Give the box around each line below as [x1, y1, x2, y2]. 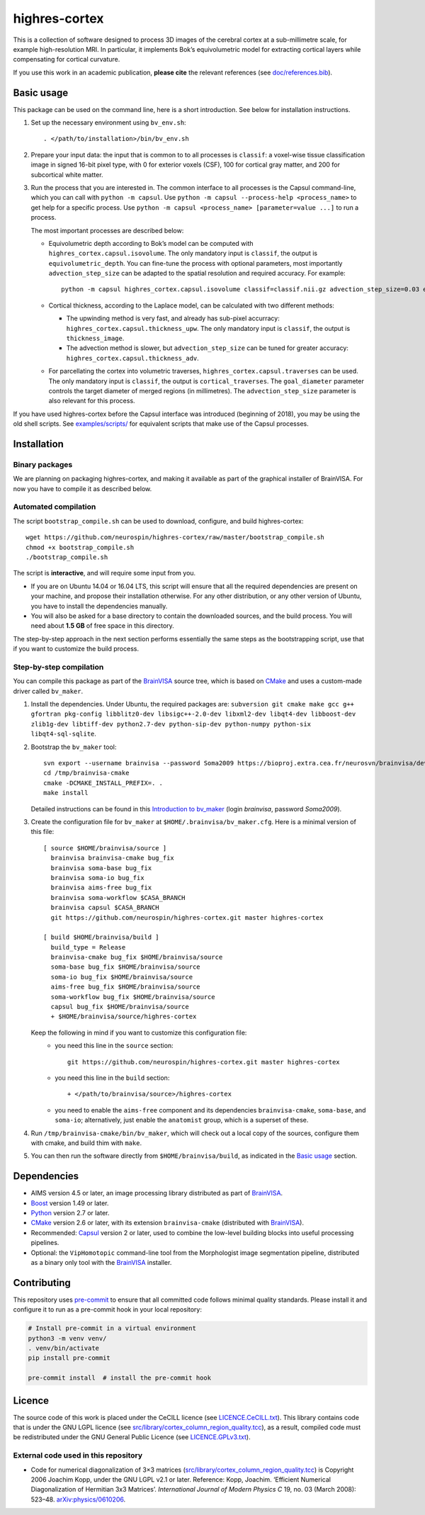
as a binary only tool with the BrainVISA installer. [30, 1258, 172, 1266]
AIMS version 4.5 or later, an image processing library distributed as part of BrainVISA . [30, 1189, 283, 1198]
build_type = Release [50, 943, 126, 951]
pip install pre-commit [28, 1354, 111, 1362]
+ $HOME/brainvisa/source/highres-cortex [50, 1013, 197, 1020]
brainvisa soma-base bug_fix [50, 864, 152, 872]
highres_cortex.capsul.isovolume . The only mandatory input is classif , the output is [48, 249, 318, 258]
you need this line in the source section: [55, 1042, 174, 1050]
